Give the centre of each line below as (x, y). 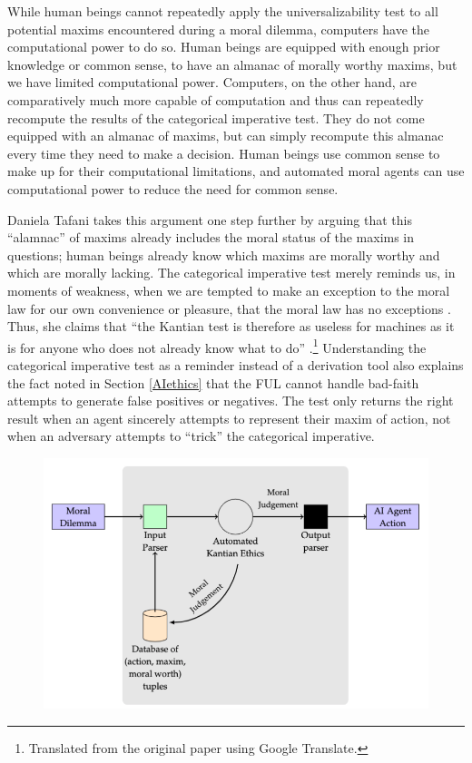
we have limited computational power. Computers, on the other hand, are (212, 82)
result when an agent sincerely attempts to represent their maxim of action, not (229, 418)
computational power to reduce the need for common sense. (173, 188)
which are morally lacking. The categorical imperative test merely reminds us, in (231, 273)
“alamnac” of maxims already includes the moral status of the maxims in (211, 237)
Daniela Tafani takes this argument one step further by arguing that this (210, 219)
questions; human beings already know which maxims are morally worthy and (224, 254)
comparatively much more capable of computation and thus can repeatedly (216, 99)
